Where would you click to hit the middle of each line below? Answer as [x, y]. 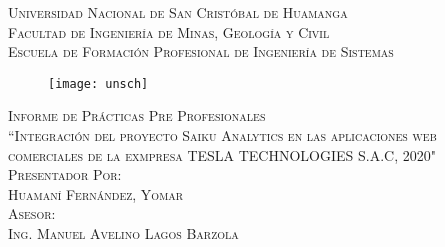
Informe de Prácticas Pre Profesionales [137, 115]
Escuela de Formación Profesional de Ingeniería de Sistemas [201, 51]
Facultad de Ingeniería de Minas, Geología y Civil [169, 31]
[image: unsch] [98, 83]
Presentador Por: [65, 174]
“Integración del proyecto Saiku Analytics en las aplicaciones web [222, 135]
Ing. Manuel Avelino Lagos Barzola [123, 233]
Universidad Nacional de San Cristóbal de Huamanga [178, 12]
